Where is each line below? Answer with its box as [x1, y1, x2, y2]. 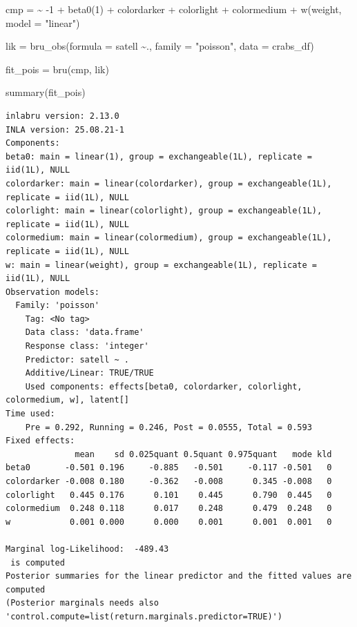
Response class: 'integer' [25, 341, 149, 351]
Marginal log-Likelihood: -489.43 [6, 543, 169, 554]
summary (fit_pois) [6, 85, 86, 99]
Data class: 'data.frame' [25, 327, 144, 338]
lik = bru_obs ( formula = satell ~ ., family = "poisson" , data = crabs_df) [6, 39, 314, 53]
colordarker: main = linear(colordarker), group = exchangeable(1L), [6, 178, 332, 189]
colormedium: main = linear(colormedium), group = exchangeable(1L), [6, 233, 332, 243]
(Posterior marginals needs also [6, 598, 159, 608]
